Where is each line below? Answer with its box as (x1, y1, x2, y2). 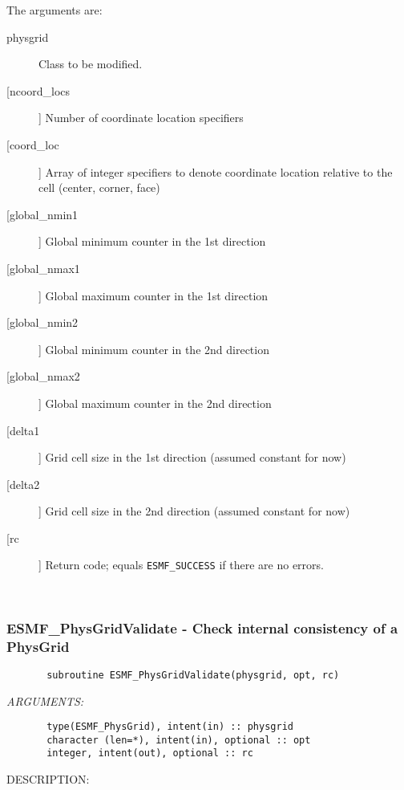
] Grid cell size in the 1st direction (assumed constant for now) (38, 449, 346, 466)
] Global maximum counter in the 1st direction (38, 287, 269, 303)
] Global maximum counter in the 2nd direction (38, 394, 272, 411)
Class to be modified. (38, 55, 143, 72)
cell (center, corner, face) (38, 179, 160, 196)
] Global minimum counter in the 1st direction (38, 233, 266, 250)
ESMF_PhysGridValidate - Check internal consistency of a (6, 617, 398, 637)
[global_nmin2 (6, 314, 79, 331)
